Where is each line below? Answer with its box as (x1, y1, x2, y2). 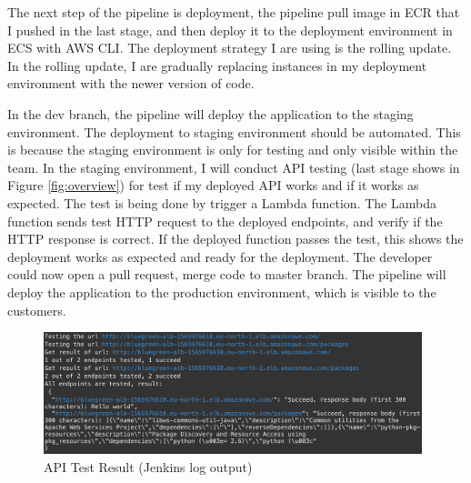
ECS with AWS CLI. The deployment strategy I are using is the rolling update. (7, 38, 452, 57)
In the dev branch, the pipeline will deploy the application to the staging (7, 104, 414, 123)
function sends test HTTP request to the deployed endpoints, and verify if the (7, 211, 443, 230)
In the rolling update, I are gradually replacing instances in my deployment (7, 55, 427, 75)
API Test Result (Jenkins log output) (44, 457, 253, 476)
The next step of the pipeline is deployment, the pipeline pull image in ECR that (7, 3, 460, 21)
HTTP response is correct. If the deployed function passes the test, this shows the (7, 229, 464, 248)
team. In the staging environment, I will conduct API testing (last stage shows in (7, 157, 460, 176)
